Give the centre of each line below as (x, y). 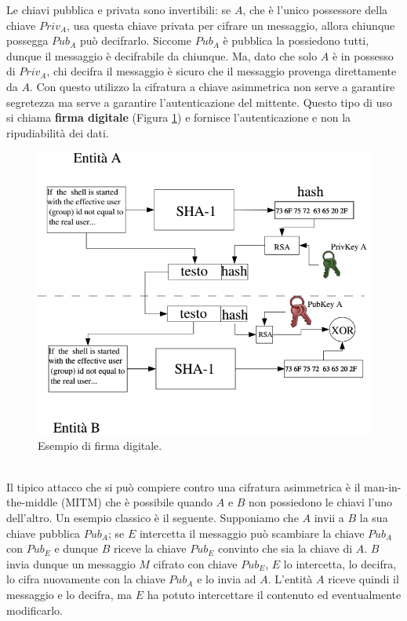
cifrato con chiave (195, 563)
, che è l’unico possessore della (315, 9)
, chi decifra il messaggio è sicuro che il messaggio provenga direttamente (222, 71)
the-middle (32, 502)
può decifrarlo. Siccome (135, 40)
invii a (329, 517)
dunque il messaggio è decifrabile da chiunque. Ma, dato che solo (162, 55)
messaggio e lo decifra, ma (69, 594)
